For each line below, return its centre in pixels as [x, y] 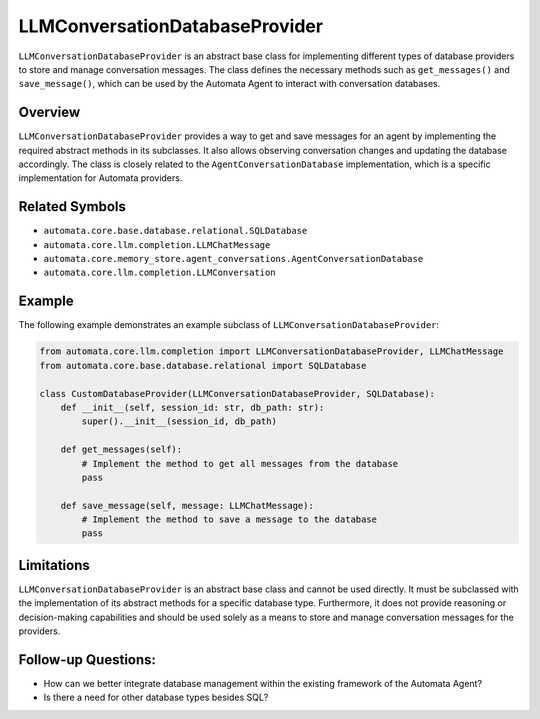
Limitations [54, 565]
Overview [49, 112]
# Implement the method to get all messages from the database [240, 463]
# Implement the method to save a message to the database [229, 519]
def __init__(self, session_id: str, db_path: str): [192, 407]
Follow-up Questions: [87, 659]
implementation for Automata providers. [100, 178]
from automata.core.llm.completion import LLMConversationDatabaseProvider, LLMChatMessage [271, 351]
